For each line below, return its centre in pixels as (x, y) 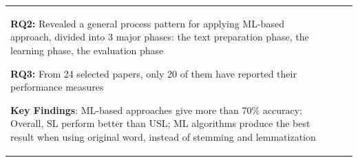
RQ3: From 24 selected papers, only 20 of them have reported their (154, 73)
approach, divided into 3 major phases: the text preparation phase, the (160, 37)
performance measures (57, 87)
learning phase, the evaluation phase (87, 50)
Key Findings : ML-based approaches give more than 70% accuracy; (156, 109)
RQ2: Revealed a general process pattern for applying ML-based (147, 23)
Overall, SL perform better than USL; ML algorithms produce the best (160, 123)
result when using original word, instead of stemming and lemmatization (163, 136)
